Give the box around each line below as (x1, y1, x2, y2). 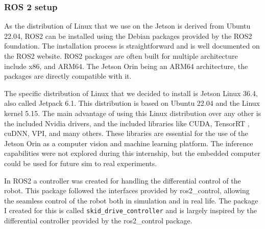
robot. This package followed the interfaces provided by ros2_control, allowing (4, 185, 250, 196)
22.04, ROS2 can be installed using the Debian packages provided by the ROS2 (4, 30, 252, 41)
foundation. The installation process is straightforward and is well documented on (4, 40, 260, 51)
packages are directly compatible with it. (4, 71, 132, 81)
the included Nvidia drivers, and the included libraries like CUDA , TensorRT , (4, 118, 250, 128)
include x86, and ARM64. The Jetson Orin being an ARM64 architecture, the (4, 60, 248, 71)
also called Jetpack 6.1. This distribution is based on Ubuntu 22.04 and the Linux (4, 98, 260, 108)
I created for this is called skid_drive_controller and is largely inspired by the (4, 205, 257, 216)
